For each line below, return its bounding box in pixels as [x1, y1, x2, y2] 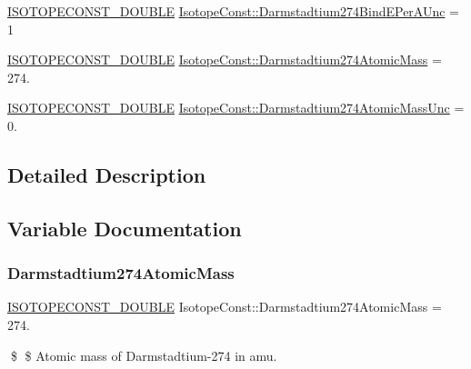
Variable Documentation [7, 214, 242, 242]
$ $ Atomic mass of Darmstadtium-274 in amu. [10, 345, 277, 364]
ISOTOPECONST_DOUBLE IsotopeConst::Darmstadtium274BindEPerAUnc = [7, 2, 459, 20]
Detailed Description [7, 160, 206, 188]
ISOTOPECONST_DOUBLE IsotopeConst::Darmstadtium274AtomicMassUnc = [7, 98, 465, 117]
